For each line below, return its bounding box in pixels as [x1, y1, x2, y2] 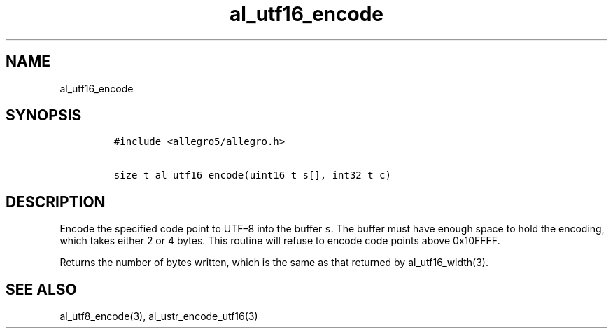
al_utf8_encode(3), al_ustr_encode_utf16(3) [59, 310, 258, 323]
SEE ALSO [6, 280, 77, 298]
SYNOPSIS [6, 106, 82, 125]
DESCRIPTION [6, 193, 106, 211]
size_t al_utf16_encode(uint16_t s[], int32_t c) [113, 169, 391, 181]
